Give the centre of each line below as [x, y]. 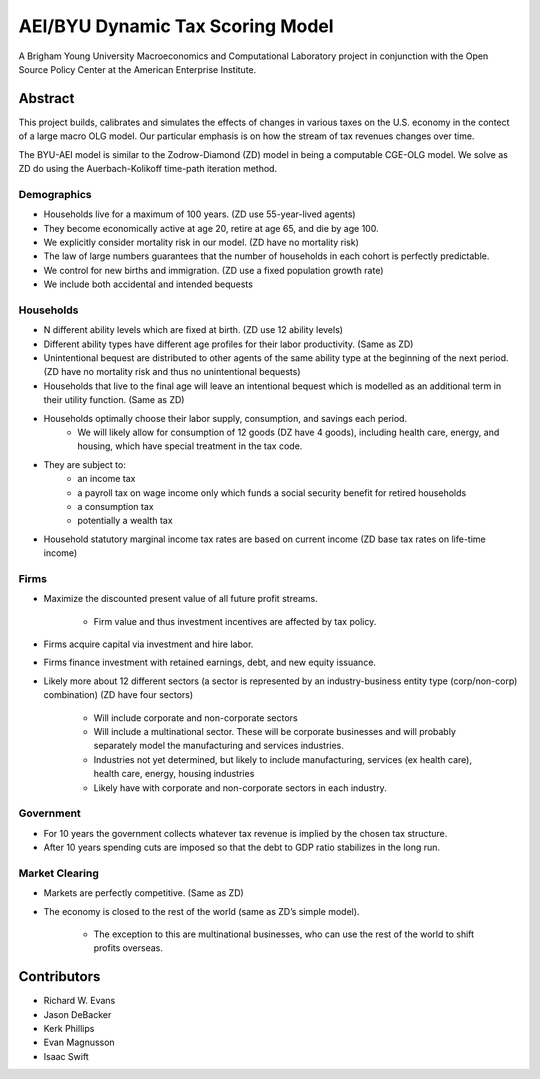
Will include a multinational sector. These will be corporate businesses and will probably [275, 731]
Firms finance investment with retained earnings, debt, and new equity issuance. [210, 662]
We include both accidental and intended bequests [148, 284]
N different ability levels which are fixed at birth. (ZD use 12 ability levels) [193, 330]
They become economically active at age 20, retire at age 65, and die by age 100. [211, 228]
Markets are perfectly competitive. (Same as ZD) [143, 893]
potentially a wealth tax [125, 521]
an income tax [106, 479]
